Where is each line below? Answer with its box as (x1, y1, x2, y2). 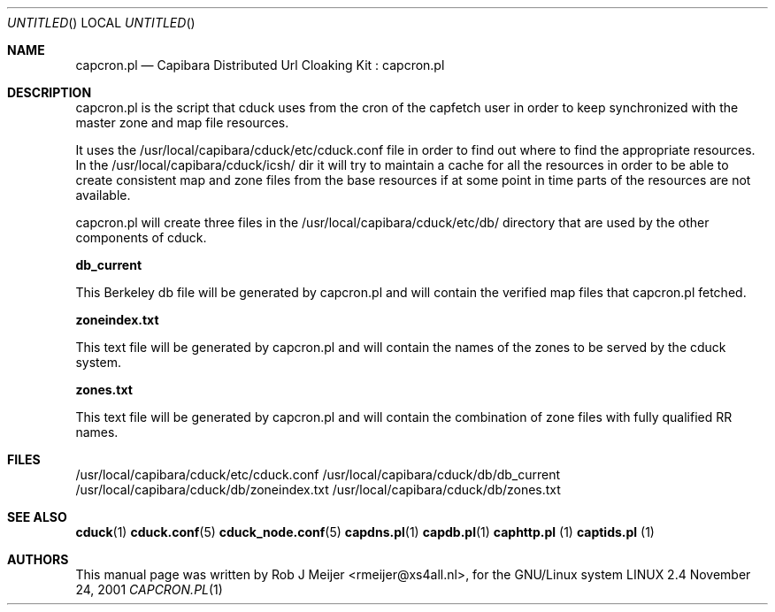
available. (75, 187, 131, 203)
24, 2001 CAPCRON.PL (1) (75, 582, 223, 597)
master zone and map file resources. (75, 115, 289, 130)
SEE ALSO (7, 509, 67, 524)
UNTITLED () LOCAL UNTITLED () (7, 15, 196, 30)
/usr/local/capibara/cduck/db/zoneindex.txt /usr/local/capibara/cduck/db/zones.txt (75, 482, 561, 497)
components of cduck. (75, 230, 207, 245)
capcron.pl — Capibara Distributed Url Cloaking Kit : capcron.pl (75, 57, 445, 73)
